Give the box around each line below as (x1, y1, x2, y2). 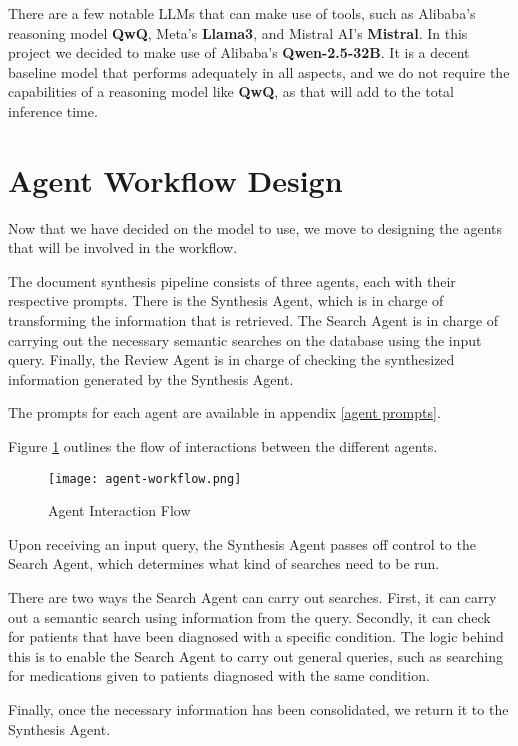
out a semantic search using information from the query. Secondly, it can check (8, 606, 491, 627)
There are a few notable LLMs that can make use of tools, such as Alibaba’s (8, 3, 476, 23)
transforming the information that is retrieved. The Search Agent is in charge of (8, 310, 499, 331)
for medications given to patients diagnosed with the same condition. (8, 665, 430, 686)
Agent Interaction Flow (48, 500, 191, 521)
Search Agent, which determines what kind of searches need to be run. (8, 553, 440, 574)
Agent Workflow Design (8, 159, 343, 200)
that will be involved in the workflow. (8, 237, 238, 258)
